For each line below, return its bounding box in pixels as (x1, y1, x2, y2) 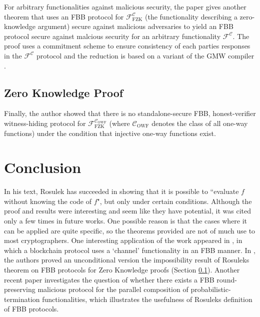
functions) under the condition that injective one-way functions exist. (4, 127, 216, 138)
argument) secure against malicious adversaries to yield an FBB (37, 21, 233, 31)
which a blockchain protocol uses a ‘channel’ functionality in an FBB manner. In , (4, 244, 255, 255)
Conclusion (4, 157, 81, 177)
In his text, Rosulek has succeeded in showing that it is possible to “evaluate (4, 186, 239, 196)
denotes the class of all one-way (151, 117, 248, 128)
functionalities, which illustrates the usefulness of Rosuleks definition (42, 293, 252, 304)
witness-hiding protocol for (4, 117, 86, 128)
